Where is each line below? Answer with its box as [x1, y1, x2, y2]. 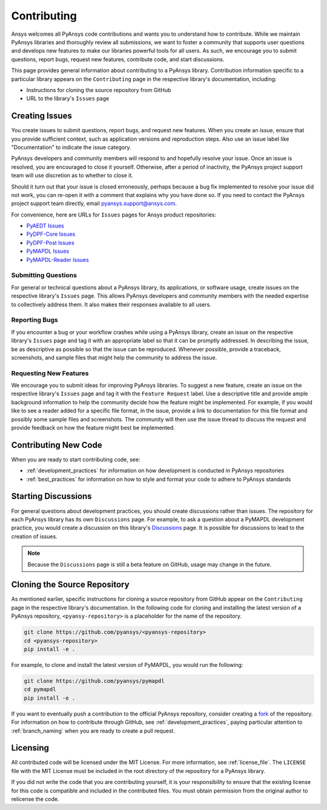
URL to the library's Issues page [26, 95, 110, 102]
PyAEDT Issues [26, 222, 64, 230]
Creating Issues [11, 111, 72, 121]
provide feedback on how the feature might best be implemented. [11, 424, 175, 431]
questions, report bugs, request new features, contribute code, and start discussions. [11, 55, 225, 63]
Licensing [11, 743, 50, 753]
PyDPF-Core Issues [26, 230, 76, 238]
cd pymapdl [24, 686, 56, 693]
